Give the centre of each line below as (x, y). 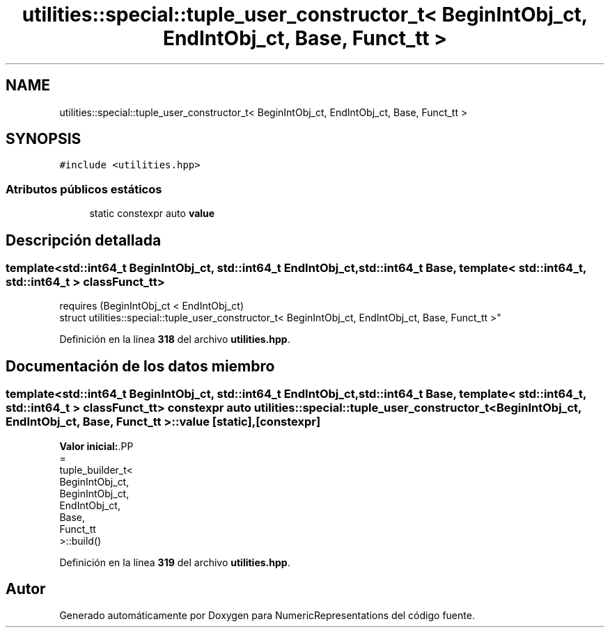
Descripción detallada (84, 240)
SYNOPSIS (44, 139)
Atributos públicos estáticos (84, 189)
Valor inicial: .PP (96, 446)
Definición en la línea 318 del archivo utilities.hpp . (175, 339)
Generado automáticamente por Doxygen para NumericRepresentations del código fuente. (267, 616)
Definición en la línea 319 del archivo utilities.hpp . (175, 562)
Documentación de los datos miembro (140, 366)
